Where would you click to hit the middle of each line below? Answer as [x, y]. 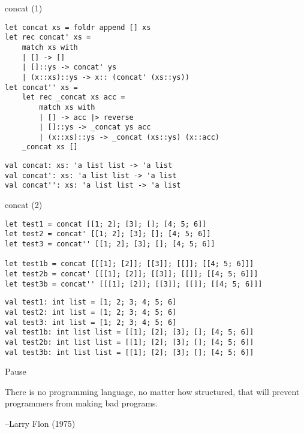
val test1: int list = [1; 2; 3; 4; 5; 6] [91, 302]
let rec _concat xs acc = [73, 97]
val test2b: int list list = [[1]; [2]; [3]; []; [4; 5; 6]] [130, 342]
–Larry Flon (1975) [40, 423]
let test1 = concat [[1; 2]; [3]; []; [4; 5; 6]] [106, 224]
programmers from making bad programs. [82, 403]
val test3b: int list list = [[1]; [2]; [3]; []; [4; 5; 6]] [130, 352]
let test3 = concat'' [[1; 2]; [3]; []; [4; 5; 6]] [110, 244]
